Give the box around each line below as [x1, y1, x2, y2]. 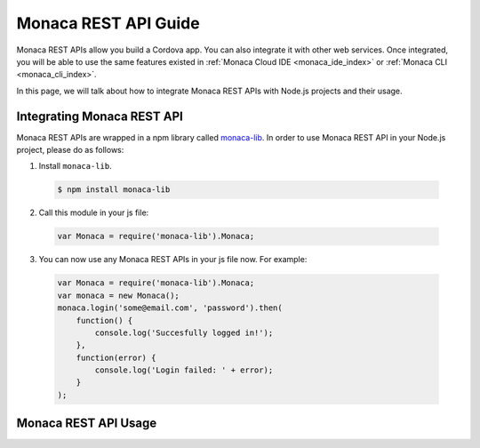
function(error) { [76, 352, 156, 363]
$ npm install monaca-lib [57, 185, 171, 195]
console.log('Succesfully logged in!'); [94, 327, 274, 338]
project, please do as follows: [16, 145, 124, 156]
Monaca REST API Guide [16, 13, 200, 33]
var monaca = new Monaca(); [57, 290, 180, 300]
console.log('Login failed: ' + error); [94, 365, 274, 375]
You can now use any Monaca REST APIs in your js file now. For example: [38, 254, 308, 265]
